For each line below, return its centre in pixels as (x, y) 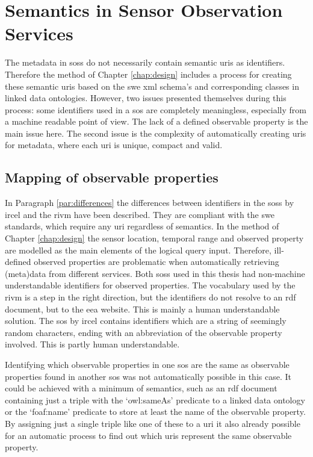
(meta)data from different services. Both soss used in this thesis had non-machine (155, 273)
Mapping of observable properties (112, 177)
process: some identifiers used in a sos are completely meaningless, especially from (156, 109)
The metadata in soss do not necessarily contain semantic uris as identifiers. (145, 62)
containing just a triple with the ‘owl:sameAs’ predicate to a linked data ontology (155, 399)
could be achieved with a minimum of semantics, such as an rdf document (141, 388)
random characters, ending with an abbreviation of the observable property (144, 332)
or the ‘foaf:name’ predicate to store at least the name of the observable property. (155, 412)
